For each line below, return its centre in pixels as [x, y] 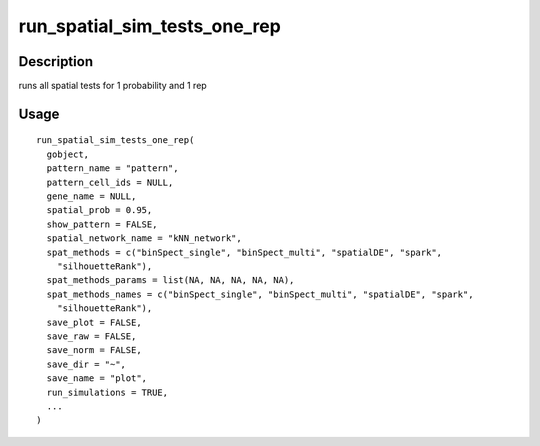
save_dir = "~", [86, 364]
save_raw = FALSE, [91, 336]
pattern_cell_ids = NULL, [110, 182]
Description [56, 61]
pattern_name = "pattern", [112, 168]
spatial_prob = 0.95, [99, 210]
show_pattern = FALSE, [102, 224]
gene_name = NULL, [91, 196]
